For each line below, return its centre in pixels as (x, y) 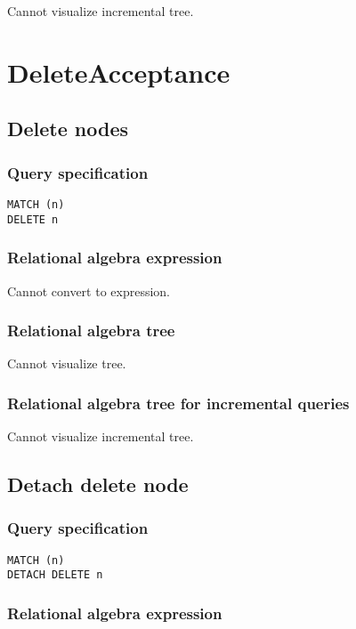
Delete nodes (68, 129)
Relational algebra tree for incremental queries (178, 403)
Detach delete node (98, 484)
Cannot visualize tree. (67, 363)
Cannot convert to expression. (89, 290)
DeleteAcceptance (119, 72)
